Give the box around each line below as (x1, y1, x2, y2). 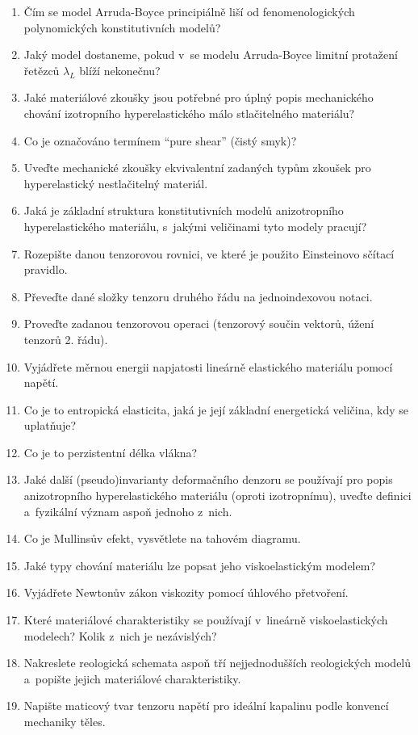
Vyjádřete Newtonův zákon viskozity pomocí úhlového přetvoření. (23, 584, 349, 601)
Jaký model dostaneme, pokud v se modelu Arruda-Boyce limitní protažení (23, 46, 398, 63)
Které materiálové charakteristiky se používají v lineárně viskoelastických (23, 611, 388, 628)
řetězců (23, 61, 60, 78)
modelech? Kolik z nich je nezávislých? (23, 627, 217, 644)
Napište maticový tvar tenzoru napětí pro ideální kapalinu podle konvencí (23, 697, 389, 714)
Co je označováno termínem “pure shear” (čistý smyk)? (23, 132, 297, 149)
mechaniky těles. (23, 713, 106, 729)
